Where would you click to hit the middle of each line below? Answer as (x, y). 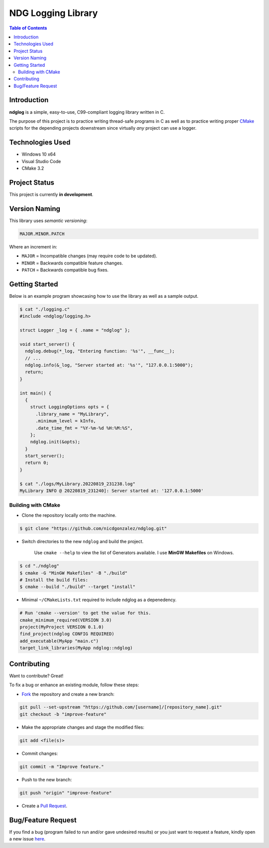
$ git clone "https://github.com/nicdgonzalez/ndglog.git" (93, 528)
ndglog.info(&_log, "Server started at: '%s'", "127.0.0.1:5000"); (109, 365)
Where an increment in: (33, 246)
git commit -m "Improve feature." (62, 766)
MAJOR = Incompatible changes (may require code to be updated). (89, 256)
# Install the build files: (54, 580)
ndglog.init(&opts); (55, 442)
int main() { (36, 393)
